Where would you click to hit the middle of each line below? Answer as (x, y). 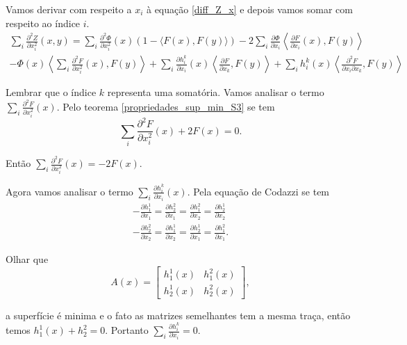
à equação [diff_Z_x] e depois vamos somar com (249, 9)
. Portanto (127, 330)
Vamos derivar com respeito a (69, 9)
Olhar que (27, 258)
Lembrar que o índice (51, 92)
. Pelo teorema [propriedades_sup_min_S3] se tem (166, 106)
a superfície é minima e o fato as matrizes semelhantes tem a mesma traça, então (178, 315)
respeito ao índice (43, 23)
